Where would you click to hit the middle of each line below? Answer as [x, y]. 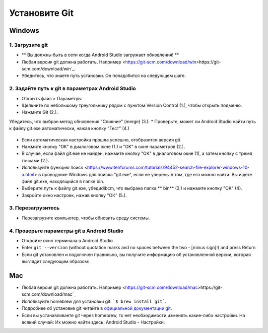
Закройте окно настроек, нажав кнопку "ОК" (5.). [74, 195]
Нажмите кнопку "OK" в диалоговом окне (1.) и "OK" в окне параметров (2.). [103, 146]
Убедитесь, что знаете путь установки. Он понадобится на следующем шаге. [104, 76]
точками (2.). [35, 160]
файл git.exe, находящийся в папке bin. [63, 181]
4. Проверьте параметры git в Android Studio [66, 231]
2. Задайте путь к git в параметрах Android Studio [73, 88]
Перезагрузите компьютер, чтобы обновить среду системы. [86, 218]
